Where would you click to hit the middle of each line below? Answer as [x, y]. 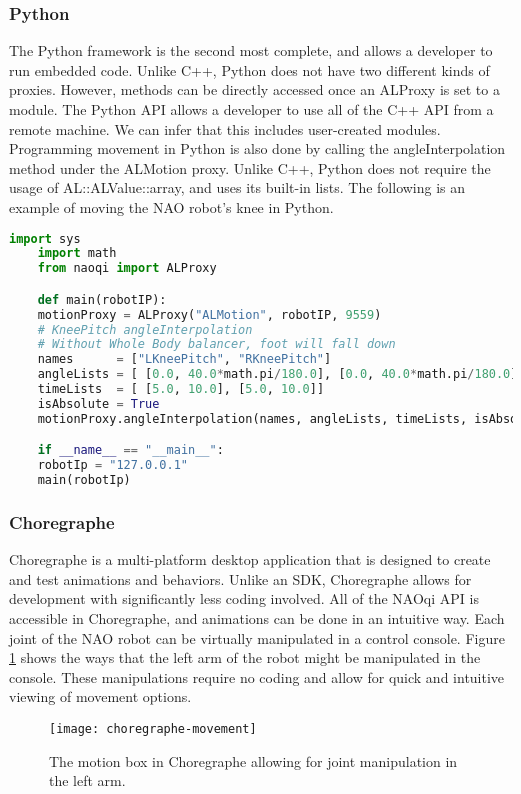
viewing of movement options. [100, 696]
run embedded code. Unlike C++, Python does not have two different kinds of [249, 69]
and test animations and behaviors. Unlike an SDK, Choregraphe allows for [240, 578]
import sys [45, 238]
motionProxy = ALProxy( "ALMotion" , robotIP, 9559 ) [209, 314]
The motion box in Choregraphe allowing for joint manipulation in [253, 760]
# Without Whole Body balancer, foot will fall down [216, 344]
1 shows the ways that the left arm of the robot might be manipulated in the [245, 657]
